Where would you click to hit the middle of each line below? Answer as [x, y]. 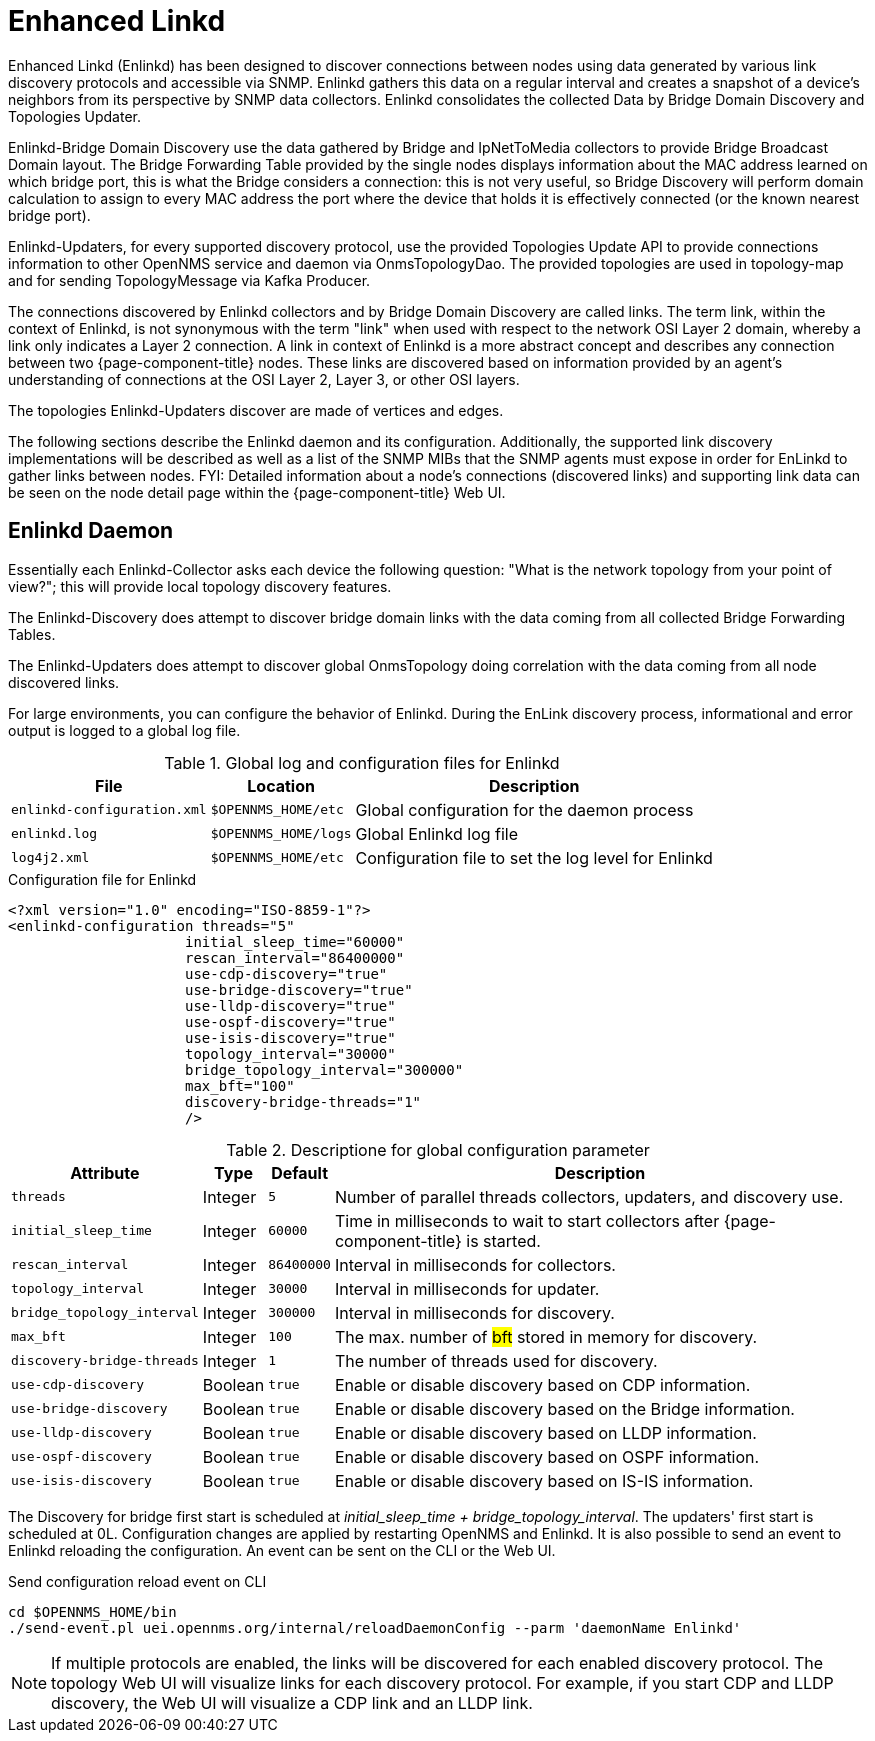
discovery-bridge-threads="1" [303, 1101]
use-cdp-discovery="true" [286, 973]
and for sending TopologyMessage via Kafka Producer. [189, 280]
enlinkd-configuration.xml [109, 810]
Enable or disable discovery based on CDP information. [542, 1384]
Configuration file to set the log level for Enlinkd [534, 857]
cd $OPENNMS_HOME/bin [92, 1611]
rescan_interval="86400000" [295, 957]
